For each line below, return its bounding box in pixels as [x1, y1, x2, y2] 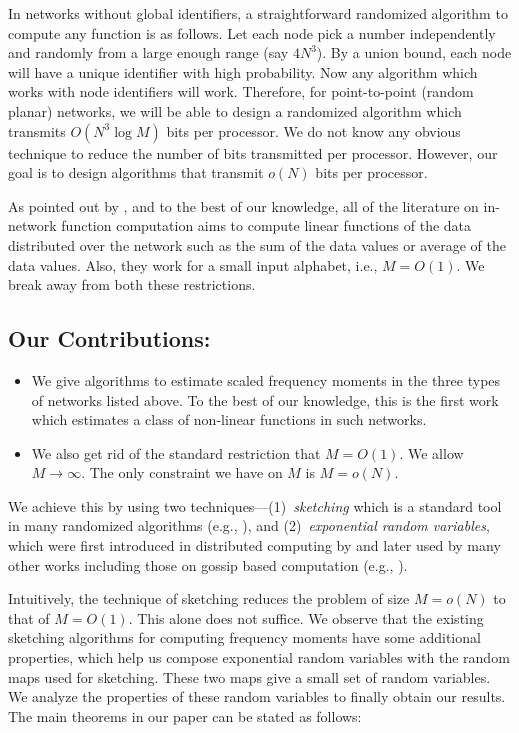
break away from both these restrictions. [8, 274, 256, 295]
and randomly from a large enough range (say [8, 42, 289, 63]
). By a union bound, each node [316, 42, 512, 63]
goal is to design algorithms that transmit [8, 162, 264, 183]
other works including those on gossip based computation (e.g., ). [8, 554, 408, 575]
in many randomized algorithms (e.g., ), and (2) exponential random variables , [8, 515, 490, 536]
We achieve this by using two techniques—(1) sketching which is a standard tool [8, 495, 502, 516]
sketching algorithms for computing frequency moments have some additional [8, 627, 481, 648]
